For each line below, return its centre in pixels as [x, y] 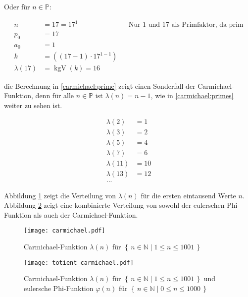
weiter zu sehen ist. [33, 105]
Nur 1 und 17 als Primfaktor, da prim [186, 25]
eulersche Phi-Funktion [59, 288]
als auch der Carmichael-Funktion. [86, 214]
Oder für [17, 6]
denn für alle [55, 95]
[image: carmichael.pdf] [65, 231]
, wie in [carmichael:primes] [192, 95]
